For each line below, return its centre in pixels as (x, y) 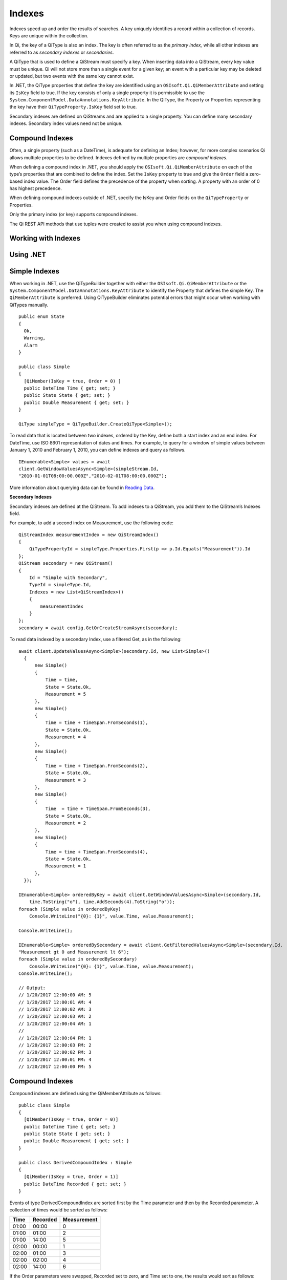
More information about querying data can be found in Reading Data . (82, 487)
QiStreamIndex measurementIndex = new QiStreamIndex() (89, 535)
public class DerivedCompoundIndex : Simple (75, 1162)
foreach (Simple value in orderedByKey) (70, 909)
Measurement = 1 (66, 866)
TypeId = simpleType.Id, (60, 585)
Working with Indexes (45, 238)
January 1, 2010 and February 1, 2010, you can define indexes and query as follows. (98, 450)
